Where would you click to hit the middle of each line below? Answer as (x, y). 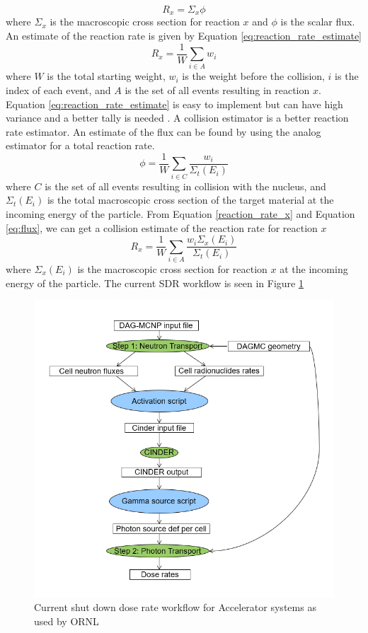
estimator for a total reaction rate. (80, 145)
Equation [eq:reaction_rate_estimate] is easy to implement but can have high (174, 104)
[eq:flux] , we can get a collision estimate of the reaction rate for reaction (162, 227)
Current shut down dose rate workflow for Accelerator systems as (175, 607)
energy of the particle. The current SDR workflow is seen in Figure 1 (155, 283)
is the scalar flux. (318, 22)
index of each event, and (58, 90)
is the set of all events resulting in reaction (217, 90)
